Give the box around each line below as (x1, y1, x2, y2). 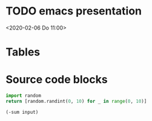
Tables (5, 45, 41, 59)
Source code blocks (5, 73, 108, 87)
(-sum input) (5, 109, 39, 115)
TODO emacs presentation (5, 4, 142, 18)
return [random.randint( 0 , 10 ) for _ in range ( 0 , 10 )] (5, 98, 147, 104)
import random (5, 93, 42, 99)
